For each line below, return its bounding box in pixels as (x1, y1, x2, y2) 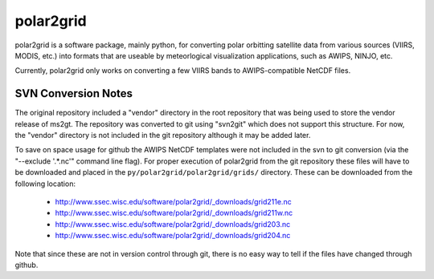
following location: (14, 179, 76, 188)
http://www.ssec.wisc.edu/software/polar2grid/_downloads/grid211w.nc (55, 208, 293, 218)
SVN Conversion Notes (14, 87, 133, 100)
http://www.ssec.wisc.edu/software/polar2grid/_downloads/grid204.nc (55, 231, 291, 241)
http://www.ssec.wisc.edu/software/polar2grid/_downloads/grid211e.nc (55, 196, 293, 206)
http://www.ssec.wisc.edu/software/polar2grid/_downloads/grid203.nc (55, 219, 291, 228)
